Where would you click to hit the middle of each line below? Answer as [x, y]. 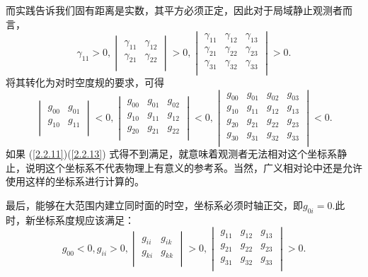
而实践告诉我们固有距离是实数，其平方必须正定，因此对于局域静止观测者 [174, 10]
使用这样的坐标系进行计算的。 [75, 181]
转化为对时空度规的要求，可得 [94, 82]
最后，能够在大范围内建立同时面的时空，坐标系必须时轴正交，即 [154, 205]
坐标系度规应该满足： [85, 219]
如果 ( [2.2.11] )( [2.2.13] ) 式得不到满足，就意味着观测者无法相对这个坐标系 [172, 153]
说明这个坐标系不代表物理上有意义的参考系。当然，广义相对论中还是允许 [194, 167]
